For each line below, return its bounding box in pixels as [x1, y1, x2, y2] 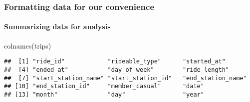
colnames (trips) [4, 40, 51, 51]
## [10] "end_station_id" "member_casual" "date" [4, 83, 204, 90]
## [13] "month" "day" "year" [4, 91, 204, 98]
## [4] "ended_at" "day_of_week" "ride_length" [4, 66, 230, 73]
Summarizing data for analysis [4, 21, 111, 32]
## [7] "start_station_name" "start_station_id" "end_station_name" [4, 74, 247, 82]
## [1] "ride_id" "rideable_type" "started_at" [4, 58, 226, 65]
